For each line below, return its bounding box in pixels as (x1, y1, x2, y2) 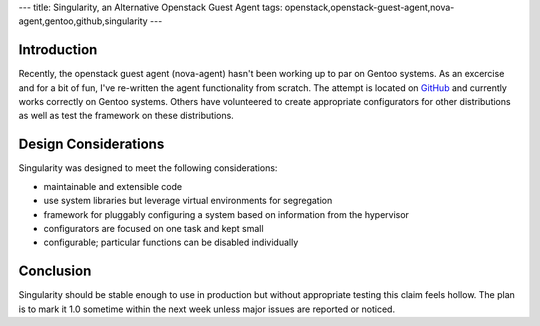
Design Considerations (18, 136, 165, 153)
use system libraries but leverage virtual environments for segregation (43, 195, 333, 207)
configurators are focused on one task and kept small (43, 222, 264, 234)
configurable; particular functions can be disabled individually (43, 236, 299, 249)
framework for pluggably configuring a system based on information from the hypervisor (43, 208, 410, 220)
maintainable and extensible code (43, 180, 183, 192)
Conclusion (18, 263, 92, 280)
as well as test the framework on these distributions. (18, 110, 234, 122)
